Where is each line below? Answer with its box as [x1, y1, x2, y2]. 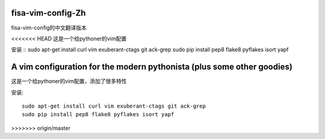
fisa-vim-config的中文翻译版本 [11, 24, 87, 31]
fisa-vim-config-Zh [11, 8, 86, 18]
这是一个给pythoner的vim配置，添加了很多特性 [11, 78, 127, 85]
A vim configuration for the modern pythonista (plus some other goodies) [11, 62, 293, 72]
